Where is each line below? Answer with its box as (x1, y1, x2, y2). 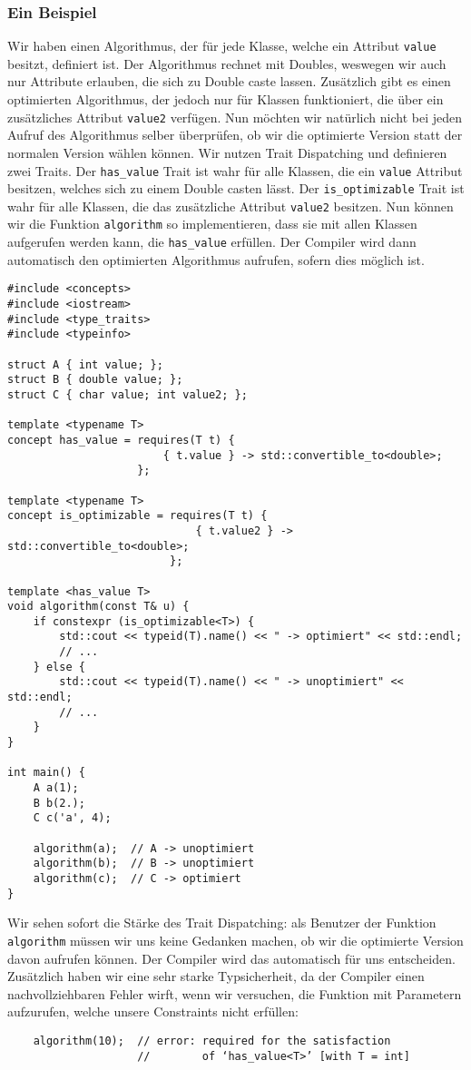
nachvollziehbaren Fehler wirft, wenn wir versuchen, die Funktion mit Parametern (7, 984, 462, 1003)
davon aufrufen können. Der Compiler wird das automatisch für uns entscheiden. (7, 948, 456, 967)
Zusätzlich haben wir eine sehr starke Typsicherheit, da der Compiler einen (7, 967, 425, 986)
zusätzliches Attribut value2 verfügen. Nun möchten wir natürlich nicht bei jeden (7, 107, 463, 126)
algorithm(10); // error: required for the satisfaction (33, 1034, 391, 1047)
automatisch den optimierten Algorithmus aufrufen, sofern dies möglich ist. (7, 250, 425, 269)
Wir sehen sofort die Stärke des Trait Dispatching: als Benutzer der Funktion (7, 913, 437, 932)
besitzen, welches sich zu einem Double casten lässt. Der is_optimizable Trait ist (7, 179, 465, 198)
